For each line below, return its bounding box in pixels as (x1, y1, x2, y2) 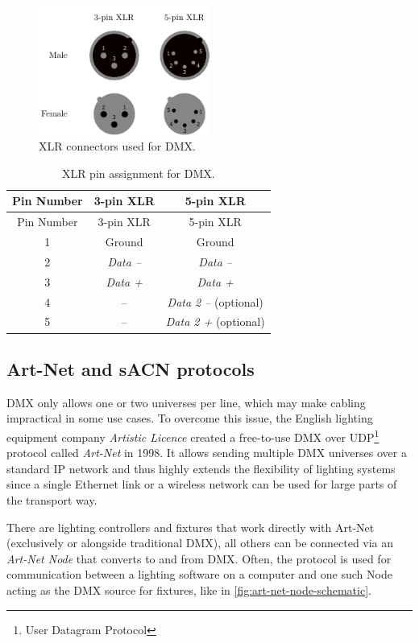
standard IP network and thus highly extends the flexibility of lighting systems (6, 460, 396, 476)
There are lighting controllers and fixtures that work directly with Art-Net (6, 518, 375, 535)
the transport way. (6, 491, 97, 508)
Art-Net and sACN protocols (6, 356, 255, 381)
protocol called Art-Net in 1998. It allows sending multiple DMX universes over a (6, 444, 407, 461)
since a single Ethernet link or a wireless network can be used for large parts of (6, 476, 397, 493)
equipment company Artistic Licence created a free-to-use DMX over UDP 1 (6, 426, 380, 445)
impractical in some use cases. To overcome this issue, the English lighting (6, 410, 373, 427)
